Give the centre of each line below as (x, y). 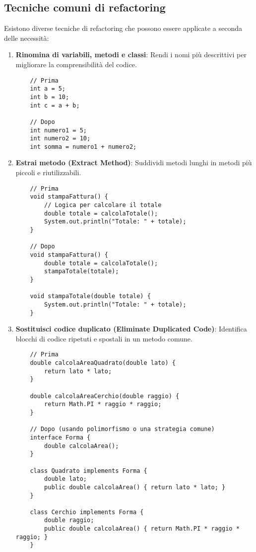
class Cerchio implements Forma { (87, 512)
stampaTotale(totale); (82, 272)
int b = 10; (50, 97)
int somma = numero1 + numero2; (83, 147)
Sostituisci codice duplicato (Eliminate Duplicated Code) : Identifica (131, 329)
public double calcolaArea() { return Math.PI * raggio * (142, 529)
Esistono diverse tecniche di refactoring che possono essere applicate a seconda (123, 28)
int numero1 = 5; (58, 130)
